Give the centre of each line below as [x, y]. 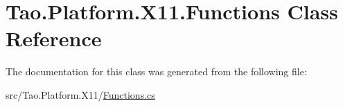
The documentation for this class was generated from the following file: [156, 71]
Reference [54, 38]
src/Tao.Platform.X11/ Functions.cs [80, 94]
